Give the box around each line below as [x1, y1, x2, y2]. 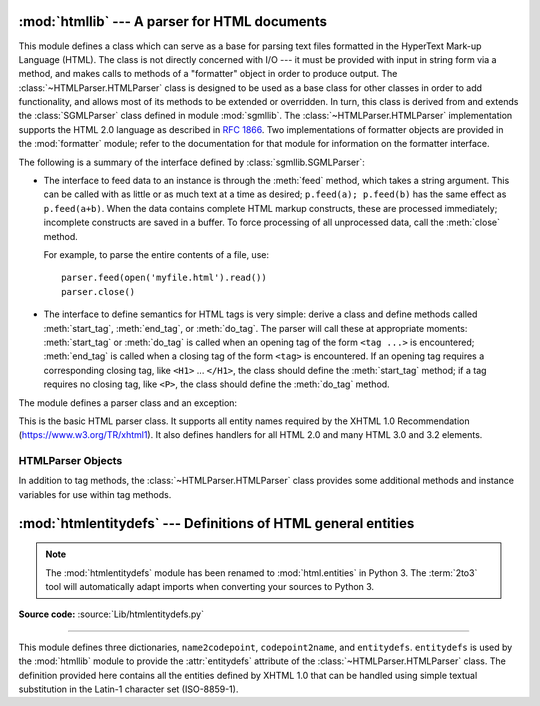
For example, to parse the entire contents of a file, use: [43, 248, 270, 260]
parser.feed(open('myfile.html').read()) [61, 272, 267, 284]
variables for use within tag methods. [18, 488, 172, 500]
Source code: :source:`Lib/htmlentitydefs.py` [18, 608, 205, 620]
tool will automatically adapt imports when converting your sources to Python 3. [45, 581, 375, 592]
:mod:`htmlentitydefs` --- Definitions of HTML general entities [18, 515, 415, 532]
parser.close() [61, 286, 136, 297]
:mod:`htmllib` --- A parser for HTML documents [18, 13, 327, 30]
